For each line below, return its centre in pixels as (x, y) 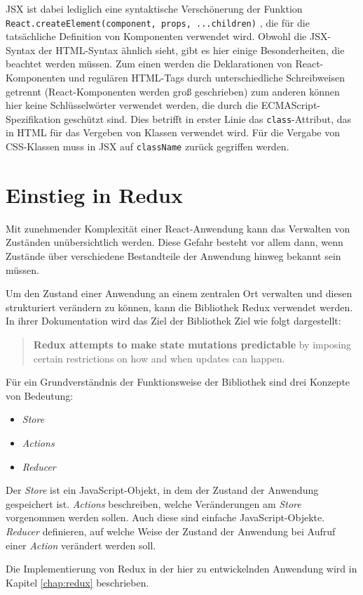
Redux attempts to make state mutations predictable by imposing (192, 344)
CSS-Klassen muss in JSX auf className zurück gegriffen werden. (148, 146)
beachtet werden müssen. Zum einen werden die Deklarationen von (149, 64)
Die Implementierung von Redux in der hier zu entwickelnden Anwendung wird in (181, 569)
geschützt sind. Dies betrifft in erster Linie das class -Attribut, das (207, 118)
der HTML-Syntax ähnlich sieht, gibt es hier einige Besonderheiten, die (192, 50)
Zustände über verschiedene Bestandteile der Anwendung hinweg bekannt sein (173, 256)
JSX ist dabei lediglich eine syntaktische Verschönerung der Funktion (154, 8)
